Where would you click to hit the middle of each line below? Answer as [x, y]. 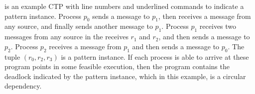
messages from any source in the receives [66, 37]
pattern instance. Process [43, 16]
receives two [218, 26]
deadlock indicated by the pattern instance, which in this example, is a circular [125, 76]
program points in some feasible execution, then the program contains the [117, 66]
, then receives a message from [204, 16]
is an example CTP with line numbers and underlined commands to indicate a [124, 6]
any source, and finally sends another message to [79, 26]
